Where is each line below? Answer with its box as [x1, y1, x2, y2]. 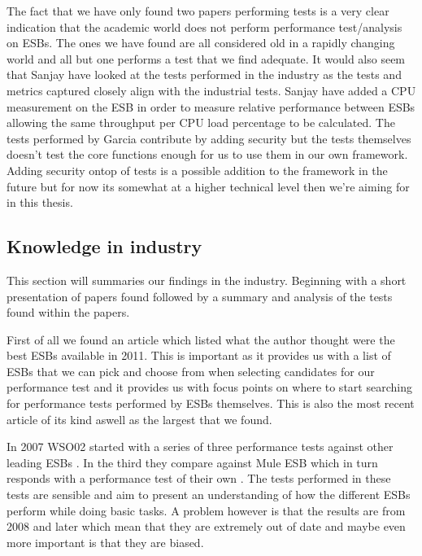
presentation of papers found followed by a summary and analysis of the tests [7, 287, 393, 304]
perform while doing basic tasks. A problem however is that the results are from [7, 501, 406, 519]
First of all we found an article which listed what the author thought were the [7, 331, 395, 348]
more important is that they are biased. [7, 533, 204, 550]
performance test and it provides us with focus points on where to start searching [7, 379, 412, 396]
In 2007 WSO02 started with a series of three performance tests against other [7, 438, 394, 455]
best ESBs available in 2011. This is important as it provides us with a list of [7, 347, 391, 364]
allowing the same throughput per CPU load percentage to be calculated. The [7, 114, 395, 131]
